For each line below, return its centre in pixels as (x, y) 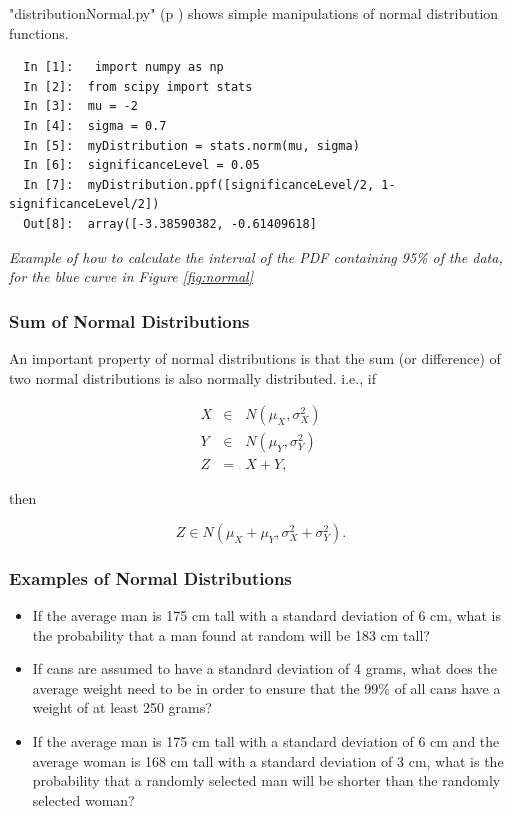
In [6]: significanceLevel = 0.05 (141, 165)
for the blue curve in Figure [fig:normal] (131, 276)
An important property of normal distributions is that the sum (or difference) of (255, 357)
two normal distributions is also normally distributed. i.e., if (192, 377)
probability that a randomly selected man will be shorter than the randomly (266, 780)
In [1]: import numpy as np (123, 67)
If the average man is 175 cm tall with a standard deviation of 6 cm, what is (266, 615)
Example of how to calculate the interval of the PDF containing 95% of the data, (256, 256)
